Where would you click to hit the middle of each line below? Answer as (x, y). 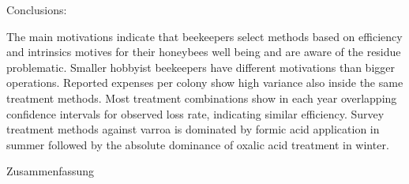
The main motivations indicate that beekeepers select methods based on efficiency (204, 36)
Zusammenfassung (51, 171)
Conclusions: (37, 9)
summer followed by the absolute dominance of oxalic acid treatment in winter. (198, 144)
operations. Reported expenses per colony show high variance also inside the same (205, 83)
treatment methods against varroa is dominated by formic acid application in (193, 129)
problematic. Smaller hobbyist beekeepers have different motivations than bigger (201, 67)
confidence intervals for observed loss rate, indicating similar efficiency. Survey (195, 113)
